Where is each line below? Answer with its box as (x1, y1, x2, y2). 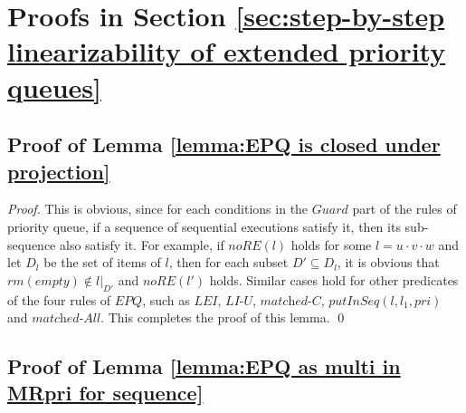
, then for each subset (168, 253, 289, 272)
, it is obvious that (337, 253, 440, 272)
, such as (142, 290, 190, 309)
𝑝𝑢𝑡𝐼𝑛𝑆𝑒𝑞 (328, 294, 380, 308)
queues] (7, 68, 101, 105)
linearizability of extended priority (7, 33, 446, 70)
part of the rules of (352, 199, 457, 218)
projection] (7, 157, 110, 185)
